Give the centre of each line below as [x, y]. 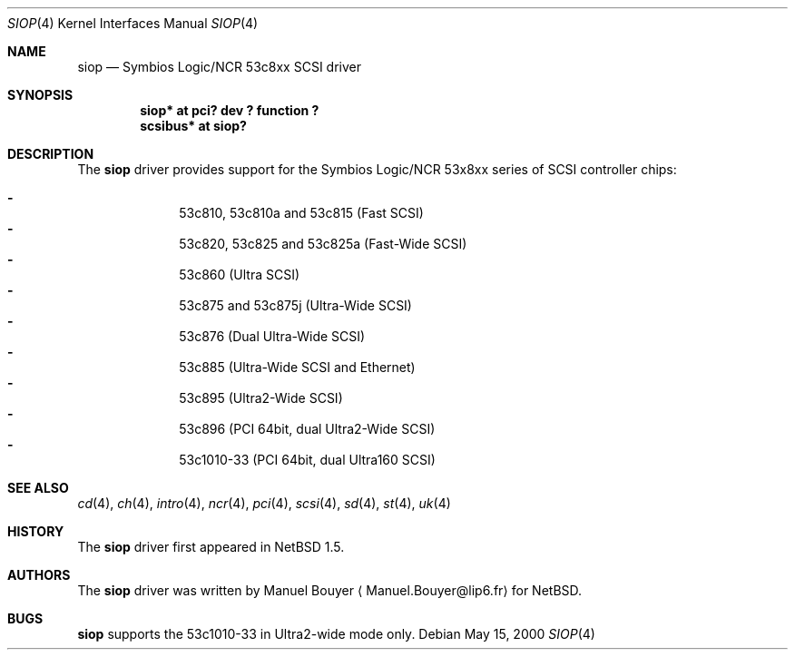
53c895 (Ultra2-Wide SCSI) [261, 398]
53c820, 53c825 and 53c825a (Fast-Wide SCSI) [323, 244]
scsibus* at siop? [193, 126]
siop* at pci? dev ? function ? [230, 110]
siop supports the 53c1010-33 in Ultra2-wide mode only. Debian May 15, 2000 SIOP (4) [336, 634]
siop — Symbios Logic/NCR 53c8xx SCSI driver [219, 67]
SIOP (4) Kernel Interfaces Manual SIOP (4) [133, 23]
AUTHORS [39, 575]
